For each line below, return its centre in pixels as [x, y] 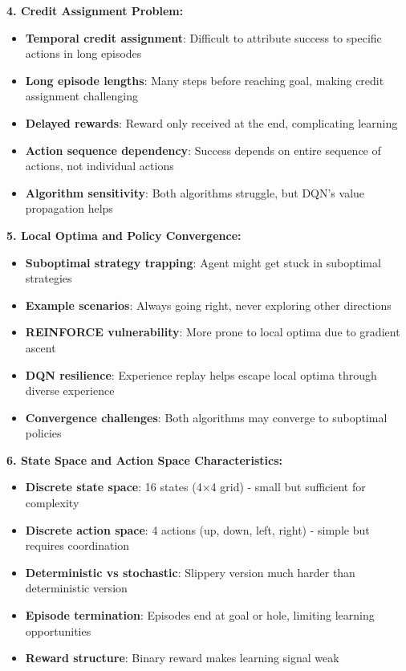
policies [43, 433]
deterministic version [76, 588]
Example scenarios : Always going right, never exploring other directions [208, 305]
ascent [41, 347]
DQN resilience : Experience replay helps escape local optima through [201, 374]
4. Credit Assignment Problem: [95, 10]
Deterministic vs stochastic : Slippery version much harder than [190, 572]
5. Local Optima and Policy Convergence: [124, 235]
